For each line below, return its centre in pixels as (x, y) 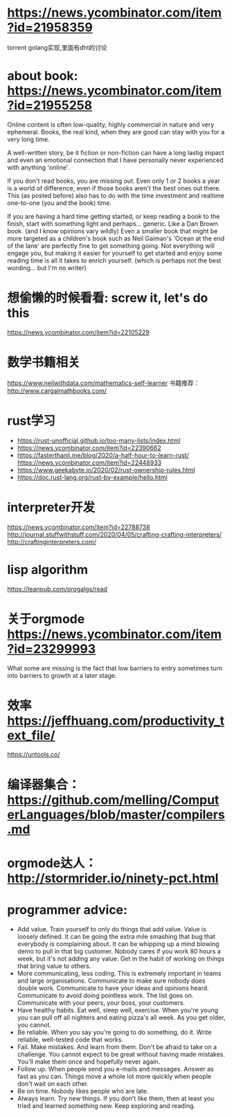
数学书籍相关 (44, 362)
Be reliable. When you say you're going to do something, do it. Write (114, 1032)
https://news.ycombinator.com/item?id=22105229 (79, 332)
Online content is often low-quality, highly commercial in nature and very (111, 124)
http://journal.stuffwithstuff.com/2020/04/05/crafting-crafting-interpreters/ (115, 534)
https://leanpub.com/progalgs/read (57, 589)
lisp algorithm (48, 570)
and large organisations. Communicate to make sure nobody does (111, 981)
